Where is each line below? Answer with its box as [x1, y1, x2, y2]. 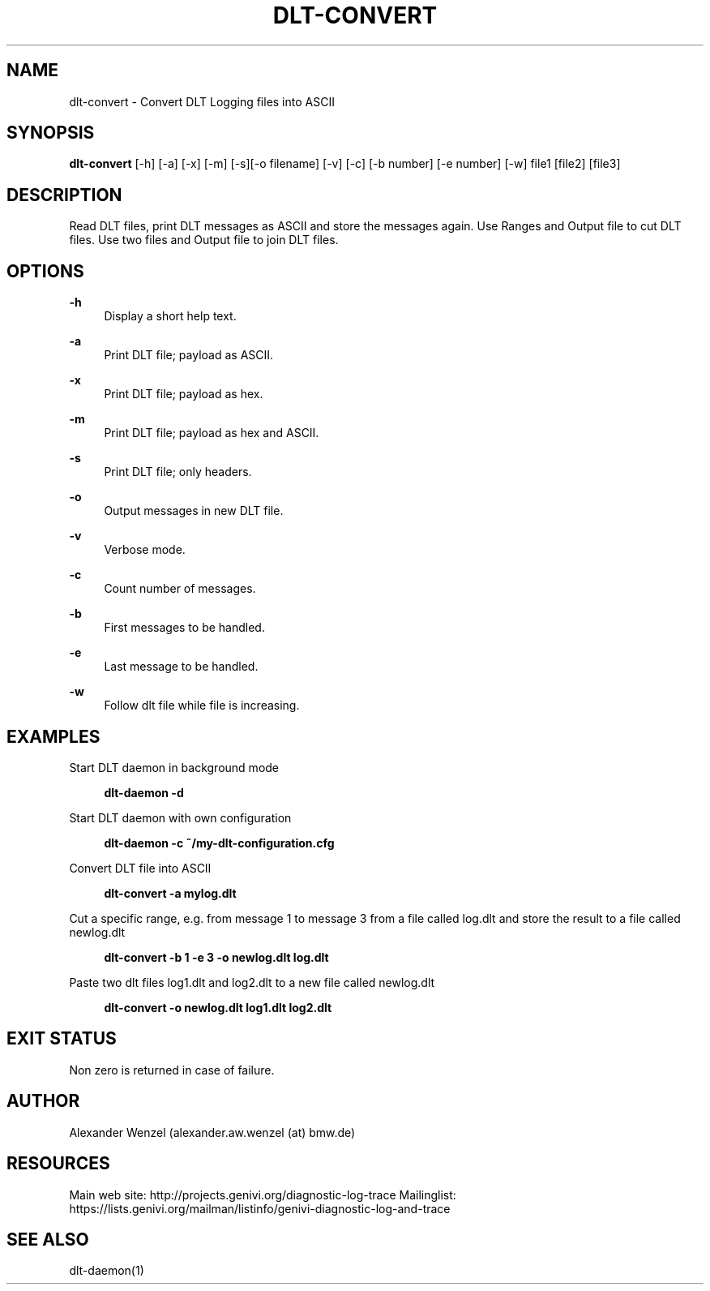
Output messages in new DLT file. [104, 504, 284, 518]
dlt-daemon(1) [69, 1263, 144, 1278]
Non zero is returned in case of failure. [69, 1062, 275, 1077]
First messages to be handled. [104, 620, 265, 635]
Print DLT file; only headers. [104, 465, 252, 479]
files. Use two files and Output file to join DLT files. [69, 233, 339, 247]
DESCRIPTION [6, 184, 122, 205]
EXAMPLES [6, 726, 101, 747]
